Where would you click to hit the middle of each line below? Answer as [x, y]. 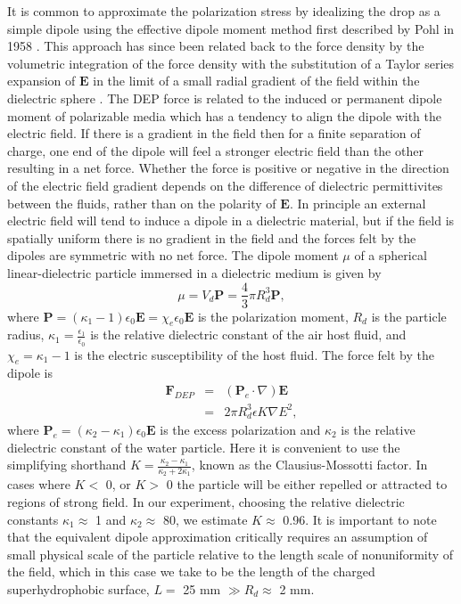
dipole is [30, 373]
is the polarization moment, [273, 316]
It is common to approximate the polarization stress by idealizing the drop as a [224, 11]
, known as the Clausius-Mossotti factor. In [309, 465]
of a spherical [391, 255]
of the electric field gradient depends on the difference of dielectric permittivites [225, 185]
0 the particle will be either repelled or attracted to [307, 484]
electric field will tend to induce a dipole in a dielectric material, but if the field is [231, 220]
